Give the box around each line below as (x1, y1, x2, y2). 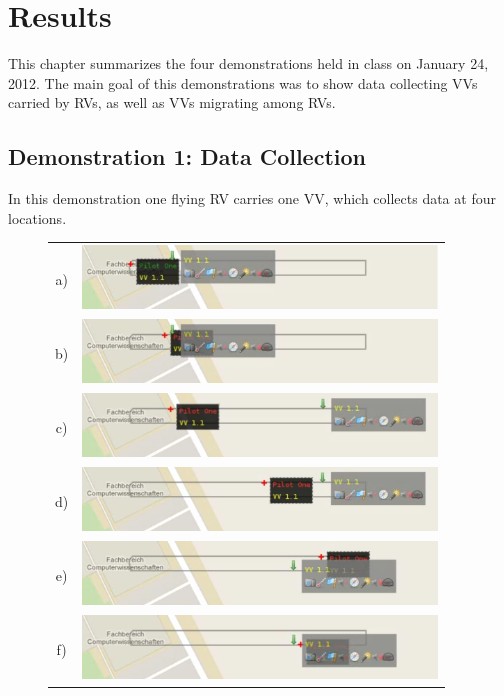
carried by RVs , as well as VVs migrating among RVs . (8, 92, 336, 113)
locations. (8, 207, 67, 228)
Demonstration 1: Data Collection (8, 141, 366, 172)
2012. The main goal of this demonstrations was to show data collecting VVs (8, 72, 478, 93)
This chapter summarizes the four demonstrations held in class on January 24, (8, 53, 489, 74)
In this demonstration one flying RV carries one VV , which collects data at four (8, 188, 496, 209)
